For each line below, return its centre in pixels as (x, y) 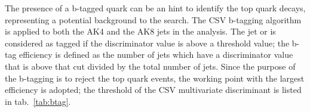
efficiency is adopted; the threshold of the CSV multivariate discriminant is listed (153, 90)
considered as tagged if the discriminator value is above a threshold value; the (147, 43)
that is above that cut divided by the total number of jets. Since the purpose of (150, 66)
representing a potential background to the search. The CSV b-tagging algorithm (153, 19)
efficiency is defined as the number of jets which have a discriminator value (156, 55)
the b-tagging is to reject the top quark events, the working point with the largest (155, 78)
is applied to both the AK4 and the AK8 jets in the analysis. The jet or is (140, 31)
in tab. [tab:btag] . (38, 101)
